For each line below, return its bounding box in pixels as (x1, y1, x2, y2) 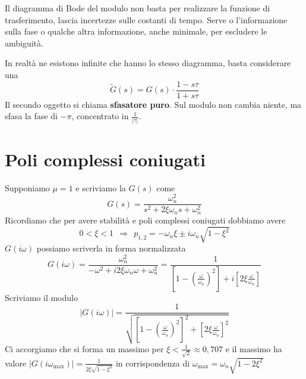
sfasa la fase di (5, 110, 58, 122)
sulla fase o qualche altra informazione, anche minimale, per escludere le (5, 25, 267, 38)
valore (5, 356, 27, 369)
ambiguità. (5, 36, 43, 49)
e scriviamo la (75, 181, 126, 194)
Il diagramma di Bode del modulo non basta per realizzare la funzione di (5, 2, 270, 14)
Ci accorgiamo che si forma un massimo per (5, 342, 164, 355)
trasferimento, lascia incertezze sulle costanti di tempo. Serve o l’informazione (5, 13, 288, 26)
